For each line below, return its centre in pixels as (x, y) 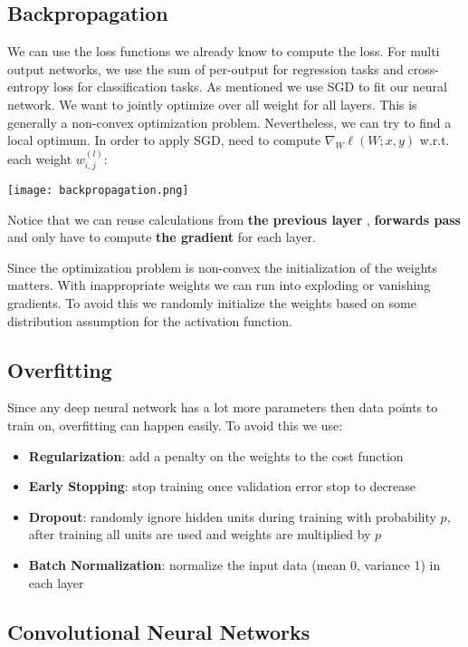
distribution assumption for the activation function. (150, 320)
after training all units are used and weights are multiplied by (200, 534)
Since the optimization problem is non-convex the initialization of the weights (223, 267)
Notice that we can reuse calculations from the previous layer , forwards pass (234, 219)
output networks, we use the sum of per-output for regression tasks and (205, 68)
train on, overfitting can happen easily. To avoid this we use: (175, 425)
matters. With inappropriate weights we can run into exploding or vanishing (219, 285)
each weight (40, 158)
